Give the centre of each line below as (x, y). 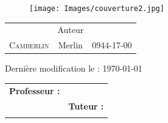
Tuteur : (86, 106)
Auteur (71, 30)
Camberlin (29, 45)
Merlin (70, 45)
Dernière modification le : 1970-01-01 (74, 68)
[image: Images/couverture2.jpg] (97, 9)
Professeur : (35, 90)
